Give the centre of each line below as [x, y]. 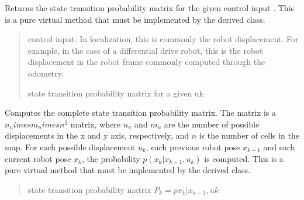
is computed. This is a [244, 158]
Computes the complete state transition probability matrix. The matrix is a [141, 113]
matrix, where [95, 124]
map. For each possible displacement [70, 146]
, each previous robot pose [193, 146]
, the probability [111, 158]
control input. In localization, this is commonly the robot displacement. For [163, 39]
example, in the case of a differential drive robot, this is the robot [145, 50]
